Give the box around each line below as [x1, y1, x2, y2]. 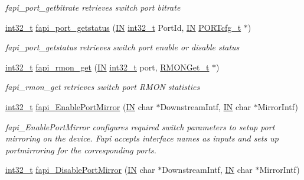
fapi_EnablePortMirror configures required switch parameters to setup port [5, 120, 275, 133]
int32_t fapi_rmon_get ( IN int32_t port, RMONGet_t [5, 60, 210, 73]
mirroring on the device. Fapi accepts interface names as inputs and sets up [5, 132, 279, 144]
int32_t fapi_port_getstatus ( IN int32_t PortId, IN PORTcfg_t [5, 21, 241, 33]
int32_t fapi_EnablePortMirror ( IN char [5, 100, 153, 112]
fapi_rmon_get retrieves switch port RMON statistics [5, 81, 200, 93]
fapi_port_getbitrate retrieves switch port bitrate [5, 1, 181, 13]
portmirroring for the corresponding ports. [5, 143, 156, 156]
